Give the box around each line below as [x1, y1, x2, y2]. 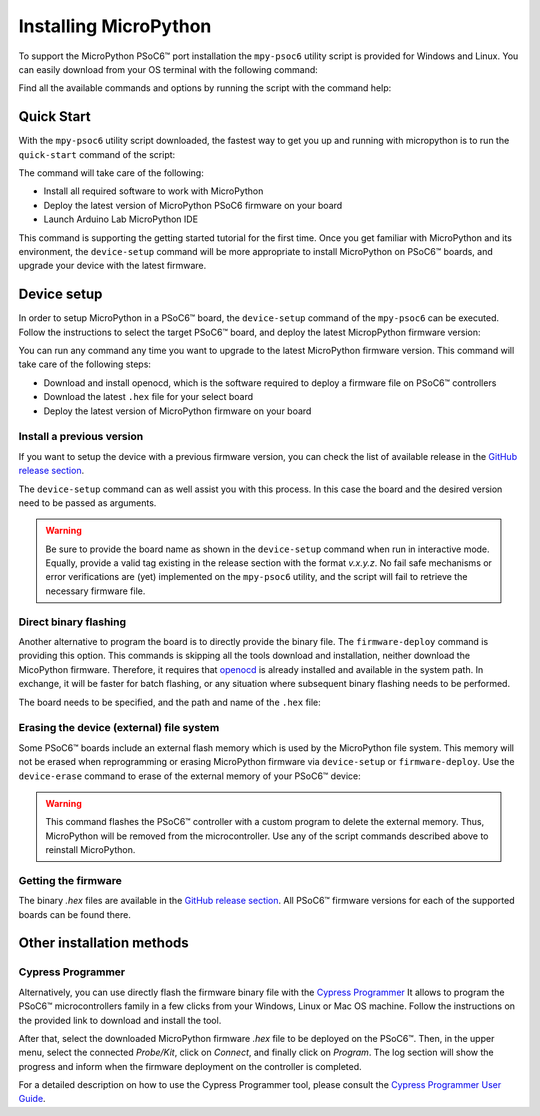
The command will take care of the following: [18, 167, 204, 179]
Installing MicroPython [18, 15, 212, 37]
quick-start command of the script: [18, 148, 176, 160]
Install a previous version [18, 430, 144, 444]
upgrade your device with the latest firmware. [18, 260, 207, 272]
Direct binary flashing [18, 615, 127, 629]
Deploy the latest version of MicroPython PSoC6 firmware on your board [43, 199, 343, 211]
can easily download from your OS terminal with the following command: [18, 63, 319, 75]
